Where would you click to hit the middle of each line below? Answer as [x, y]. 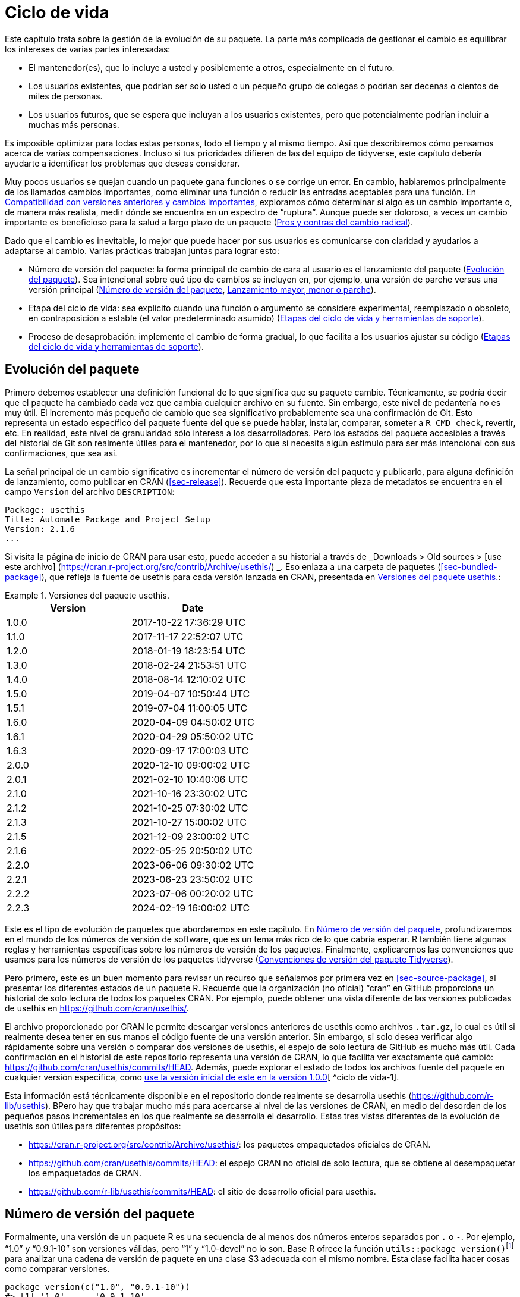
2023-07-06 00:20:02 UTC [193, 893]
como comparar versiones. [57, 1269]
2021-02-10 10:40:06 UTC [190, 779]
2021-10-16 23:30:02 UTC [190, 793]
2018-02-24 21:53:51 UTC [189, 665]
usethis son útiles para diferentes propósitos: [93, 1126]
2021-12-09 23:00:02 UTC [190, 836]
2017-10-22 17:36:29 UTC [189, 622]
